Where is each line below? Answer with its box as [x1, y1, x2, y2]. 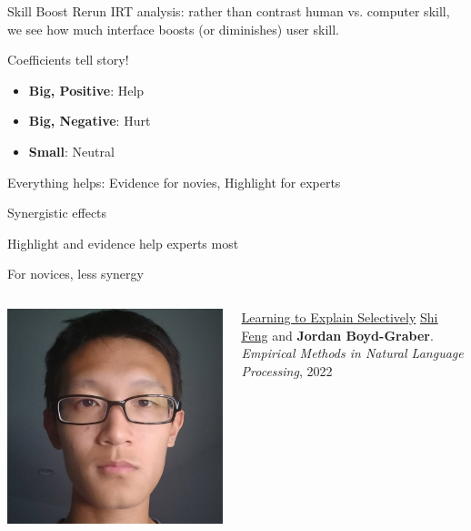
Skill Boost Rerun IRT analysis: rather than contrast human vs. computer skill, [7, 2, 450, 20]
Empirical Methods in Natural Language [241, 343, 464, 363]
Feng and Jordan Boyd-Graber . [241, 325, 434, 344]
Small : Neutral [28, 141, 115, 160]
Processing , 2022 [241, 361, 333, 380]
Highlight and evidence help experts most [7, 233, 239, 252]
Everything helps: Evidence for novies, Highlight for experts [7, 172, 341, 191]
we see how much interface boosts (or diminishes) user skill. [7, 19, 339, 38]
